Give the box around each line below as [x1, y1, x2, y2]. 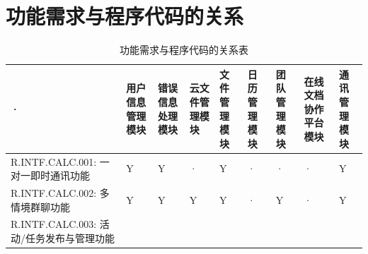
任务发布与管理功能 [25, 231, 115, 245]
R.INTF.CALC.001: [11, 154, 97, 169]
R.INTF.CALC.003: [11, 217, 97, 231]
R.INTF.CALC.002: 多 [11, 185, 110, 200]
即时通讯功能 [30, 168, 90, 183]
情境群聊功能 [11, 199, 70, 214]
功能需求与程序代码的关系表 [120, 42, 248, 57]
